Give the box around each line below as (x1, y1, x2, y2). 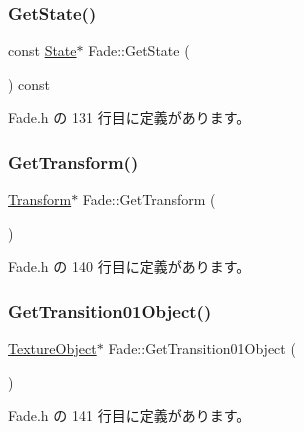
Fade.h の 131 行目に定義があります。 (8, 107, 251, 128)
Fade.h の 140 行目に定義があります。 (8, 256, 251, 277)
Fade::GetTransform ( (82, 189, 216, 210)
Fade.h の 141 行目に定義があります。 (8, 405, 251, 426)
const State (8, 40, 77, 61)
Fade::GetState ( (88, 40, 190, 61)
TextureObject (8, 338, 97, 359)
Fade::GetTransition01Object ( (108, 338, 296, 359)
